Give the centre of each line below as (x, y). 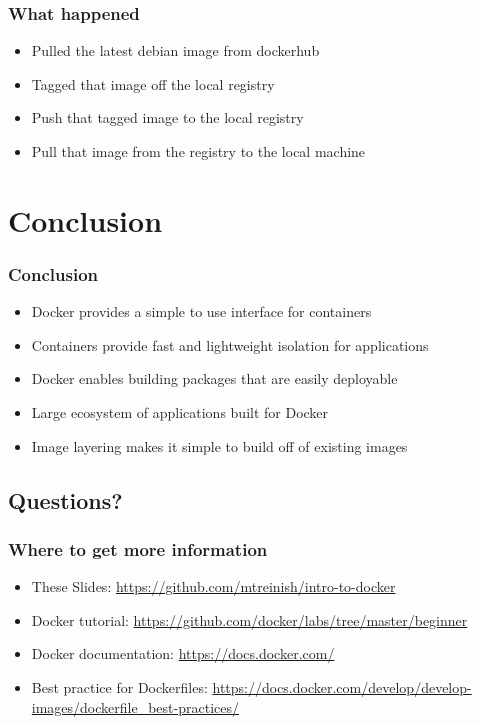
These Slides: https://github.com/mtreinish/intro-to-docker (213, 586)
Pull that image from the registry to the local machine (198, 151)
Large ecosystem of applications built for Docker (180, 411)
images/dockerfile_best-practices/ (135, 706)
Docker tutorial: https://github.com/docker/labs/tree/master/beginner (249, 619)
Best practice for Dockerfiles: (119, 686)
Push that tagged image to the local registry (167, 117)
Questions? (65, 499)
